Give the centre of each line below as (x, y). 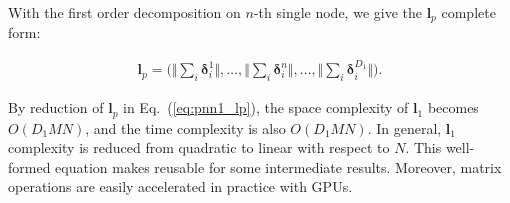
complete (468, 12)
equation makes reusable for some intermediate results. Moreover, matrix (278, 166)
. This (423, 147)
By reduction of (56, 107)
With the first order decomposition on (124, 12)
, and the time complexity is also (185, 127)
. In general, (404, 127)
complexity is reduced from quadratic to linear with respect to (199, 147)
